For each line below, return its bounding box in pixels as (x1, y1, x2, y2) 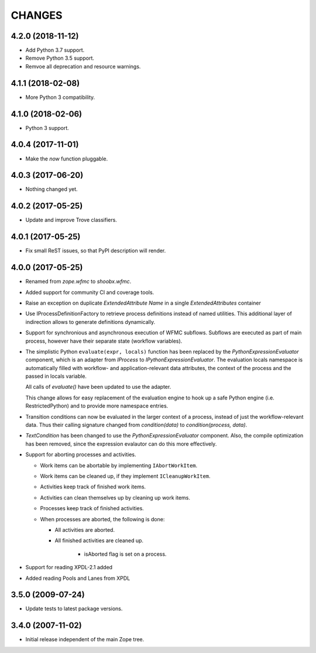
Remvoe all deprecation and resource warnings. (25, 63, 141, 70)
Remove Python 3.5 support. (25, 54, 95, 61)
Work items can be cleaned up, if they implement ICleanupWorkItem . (40, 473, 211, 480)
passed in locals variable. (25, 372, 87, 380)
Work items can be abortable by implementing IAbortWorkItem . (40, 461, 198, 469)
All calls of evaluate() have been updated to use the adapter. (25, 384, 171, 391)
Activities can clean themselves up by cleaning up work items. (40, 494, 190, 501)
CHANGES (11, 9, 63, 22)
